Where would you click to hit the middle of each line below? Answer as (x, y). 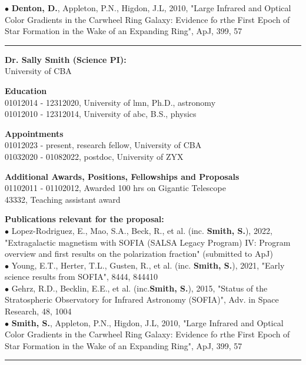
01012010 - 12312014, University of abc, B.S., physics (101, 114)
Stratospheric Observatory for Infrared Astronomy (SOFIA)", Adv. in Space (142, 299)
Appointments (34, 133)
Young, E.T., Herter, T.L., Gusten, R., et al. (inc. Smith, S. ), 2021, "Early (148, 265)
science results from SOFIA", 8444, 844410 (82, 277)
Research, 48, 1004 (38, 311)
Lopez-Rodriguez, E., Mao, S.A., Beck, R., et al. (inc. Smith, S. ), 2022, (142, 230)
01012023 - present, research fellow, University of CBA (103, 145)
